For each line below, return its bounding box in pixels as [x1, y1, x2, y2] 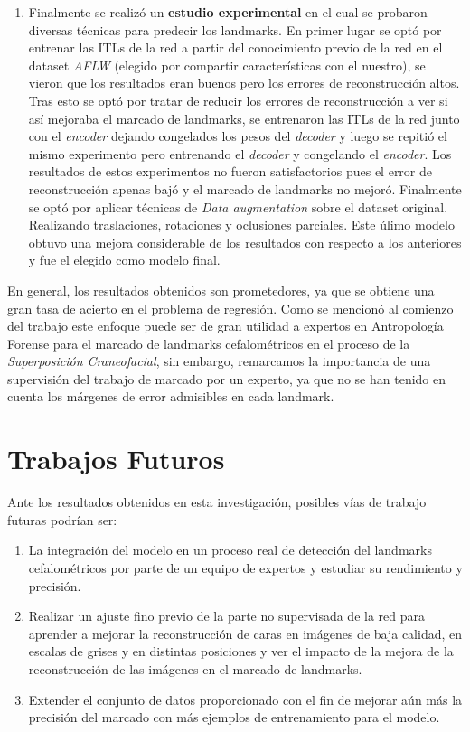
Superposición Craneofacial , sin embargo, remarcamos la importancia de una [7, 352, 431, 371]
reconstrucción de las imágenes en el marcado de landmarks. [28, 659, 362, 678]
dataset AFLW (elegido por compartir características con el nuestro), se [28, 55, 426, 74]
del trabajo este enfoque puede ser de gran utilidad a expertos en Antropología [7, 316, 444, 335]
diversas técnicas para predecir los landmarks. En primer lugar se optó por [28, 20, 442, 39]
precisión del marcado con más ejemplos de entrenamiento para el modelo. [28, 708, 440, 727]
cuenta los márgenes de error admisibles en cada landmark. [7, 387, 334, 406]
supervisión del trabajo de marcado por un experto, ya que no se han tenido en [7, 369, 446, 388]
